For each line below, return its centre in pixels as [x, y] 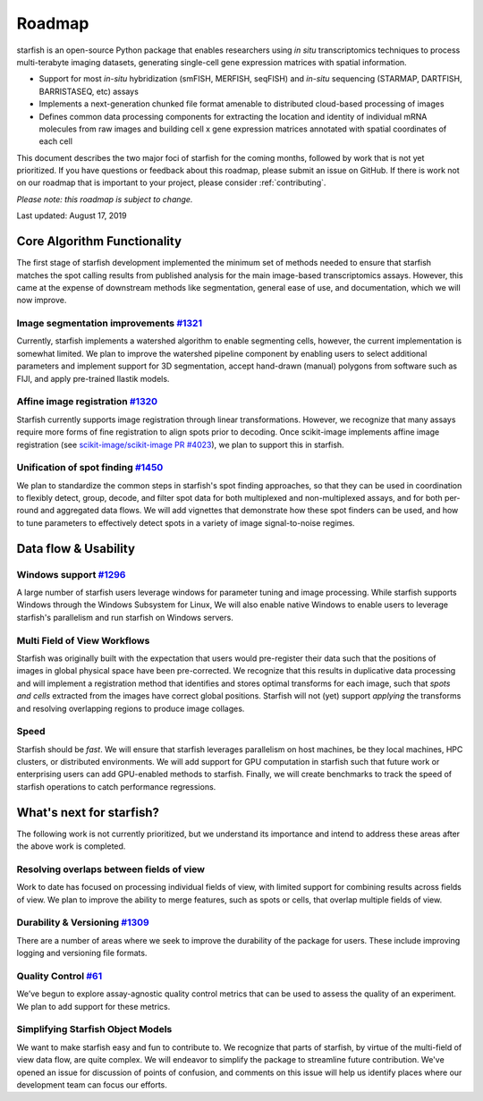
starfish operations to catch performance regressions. [116, 786]
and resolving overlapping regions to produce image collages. [131, 708]
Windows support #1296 [71, 574]
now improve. [42, 301]
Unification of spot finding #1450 [90, 468]
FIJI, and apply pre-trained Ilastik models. [93, 378]
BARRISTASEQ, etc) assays [89, 91]
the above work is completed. [71, 846]
